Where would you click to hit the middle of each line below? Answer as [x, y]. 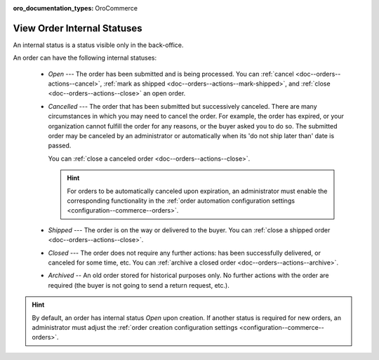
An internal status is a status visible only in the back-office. [98, 45]
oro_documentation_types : [53, 8]
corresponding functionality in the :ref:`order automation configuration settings [181, 201]
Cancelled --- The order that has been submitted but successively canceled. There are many [182, 106]
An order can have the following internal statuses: [85, 58]
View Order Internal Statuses [78, 28]
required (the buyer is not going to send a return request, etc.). [139, 285]
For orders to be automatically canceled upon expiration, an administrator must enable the [197, 191]
